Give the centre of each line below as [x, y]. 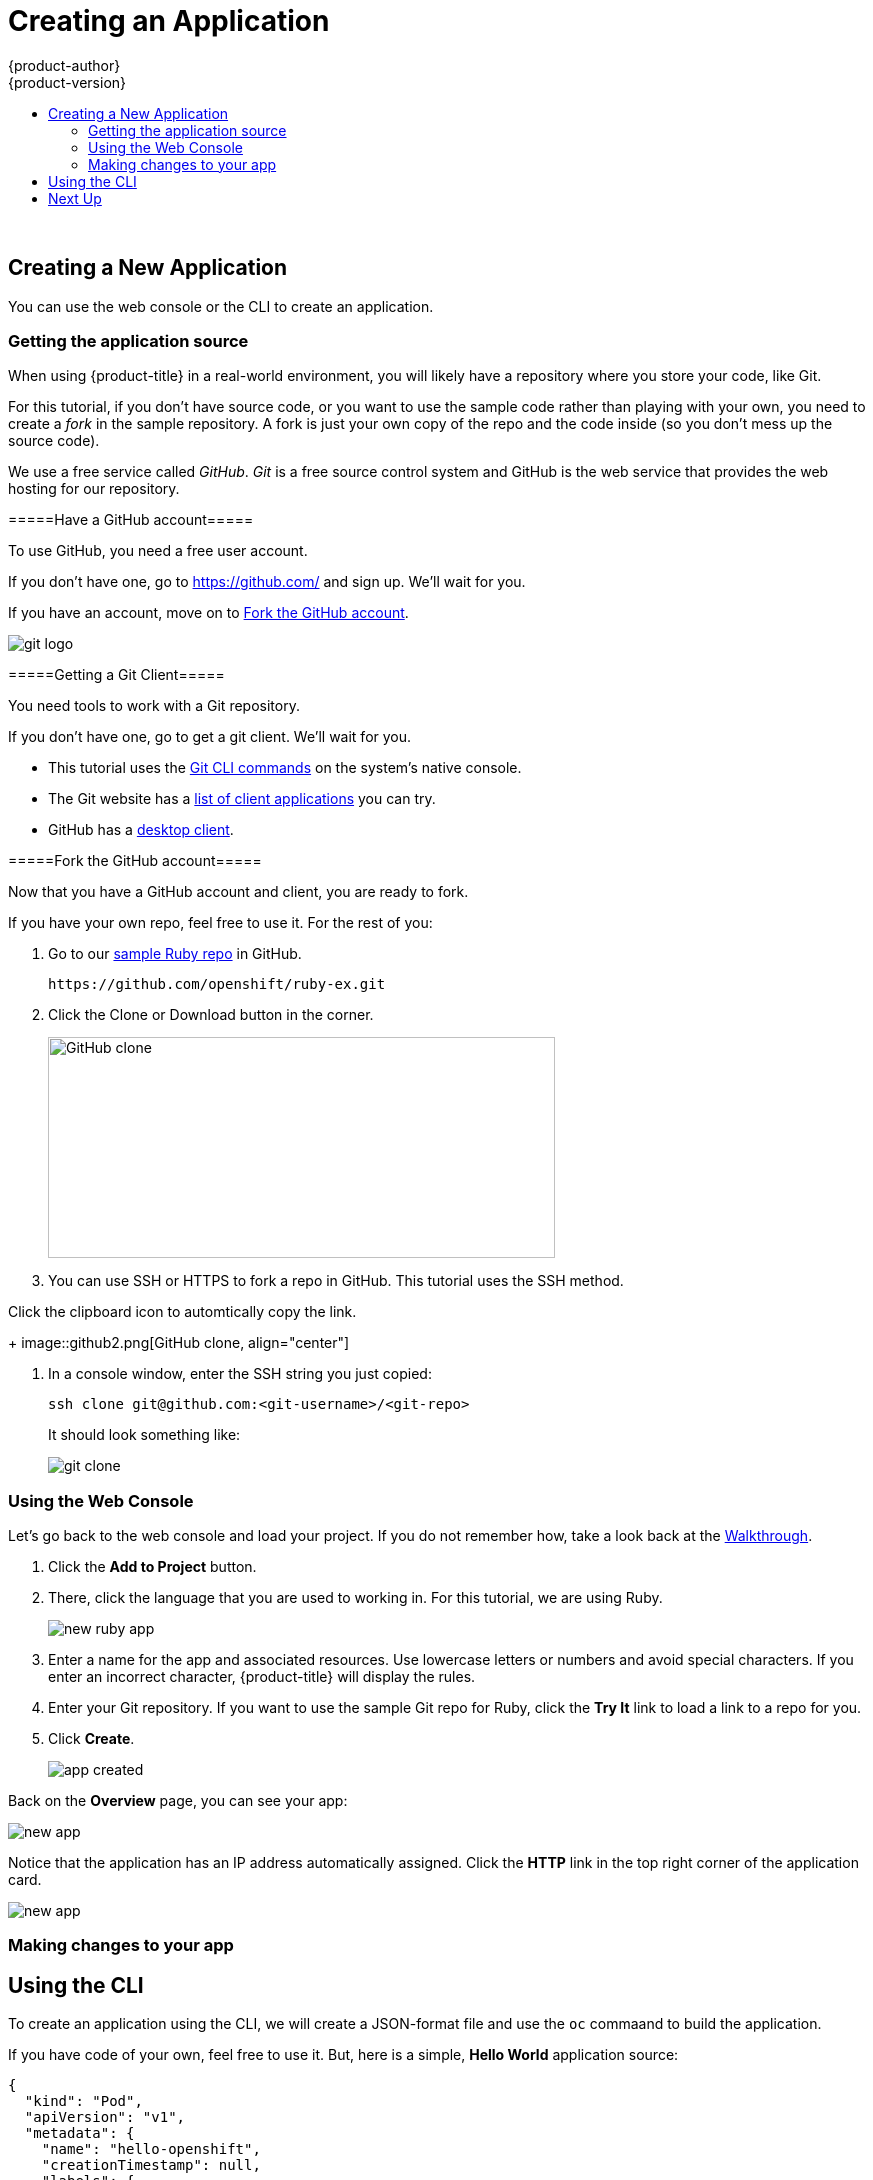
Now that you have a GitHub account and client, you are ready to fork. [238, 892]
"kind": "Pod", [83, 2101]
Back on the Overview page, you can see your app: [178, 1801]
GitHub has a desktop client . [141, 830]
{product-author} [64, 65]
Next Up [75, 198]
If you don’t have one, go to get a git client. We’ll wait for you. [210, 737]
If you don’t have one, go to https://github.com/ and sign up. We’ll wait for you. [267, 582]
